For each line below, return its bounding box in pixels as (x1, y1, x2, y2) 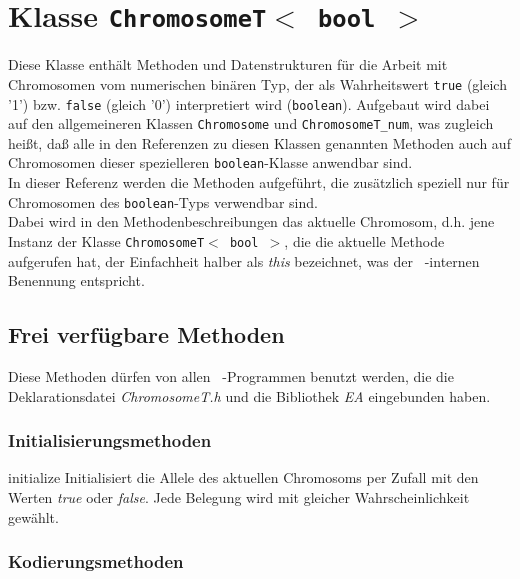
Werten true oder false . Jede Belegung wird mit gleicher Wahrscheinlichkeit (8, 486, 470, 507)
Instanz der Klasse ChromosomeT (8, 230, 205, 251)
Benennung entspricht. (8, 270, 145, 291)
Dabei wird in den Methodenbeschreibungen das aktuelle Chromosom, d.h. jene (8, 211, 495, 232)
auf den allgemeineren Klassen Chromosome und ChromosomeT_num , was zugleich (8, 113, 494, 134)
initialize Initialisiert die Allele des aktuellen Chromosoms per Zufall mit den (8, 467, 479, 488)
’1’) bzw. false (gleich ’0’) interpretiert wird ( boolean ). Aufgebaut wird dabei (8, 93, 490, 114)
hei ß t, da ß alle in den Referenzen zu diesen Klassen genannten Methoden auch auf (8, 132, 511, 153)
